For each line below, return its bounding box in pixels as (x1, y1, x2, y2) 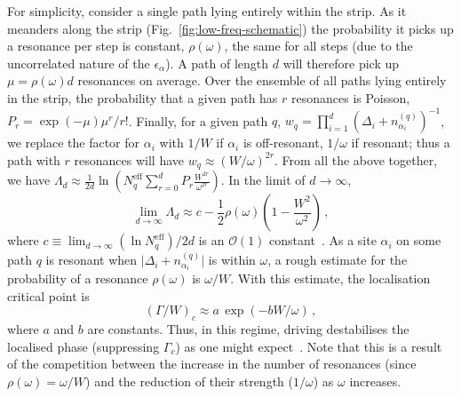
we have (7, 171, 51, 189)
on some (396, 231, 441, 250)
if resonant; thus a (351, 133, 450, 152)
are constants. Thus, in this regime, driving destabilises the (87, 320, 409, 338)
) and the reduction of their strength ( (85, 371, 293, 390)
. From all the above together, (274, 150, 438, 169)
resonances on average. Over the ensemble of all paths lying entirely (77, 71, 447, 90)
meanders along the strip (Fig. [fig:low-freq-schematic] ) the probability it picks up (7, 19, 454, 37)
